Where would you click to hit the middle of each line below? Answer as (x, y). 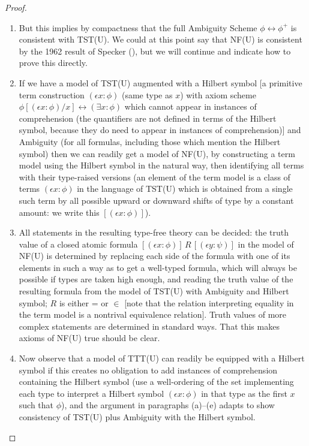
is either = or (84, 302)
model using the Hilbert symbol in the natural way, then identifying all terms (161, 165)
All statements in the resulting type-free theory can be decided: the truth (154, 232)
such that (36, 405)
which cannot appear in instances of (190, 106)
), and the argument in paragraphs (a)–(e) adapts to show (168, 405)
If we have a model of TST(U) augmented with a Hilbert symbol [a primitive (160, 82)
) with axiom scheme (218, 94)
